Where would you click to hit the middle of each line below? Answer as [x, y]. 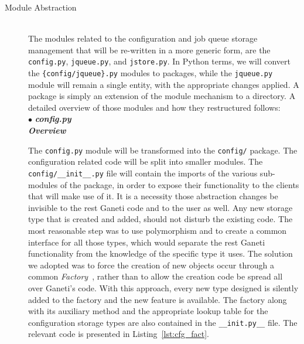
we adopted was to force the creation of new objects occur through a [151, 265]
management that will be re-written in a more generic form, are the [149, 50]
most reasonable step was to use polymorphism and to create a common [158, 230]
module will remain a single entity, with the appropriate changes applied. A [164, 84]
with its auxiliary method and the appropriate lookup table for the [148, 311]
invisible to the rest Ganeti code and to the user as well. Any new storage [160, 207]
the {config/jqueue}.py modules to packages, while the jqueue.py [151, 73]
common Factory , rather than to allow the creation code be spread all [156, 276]
